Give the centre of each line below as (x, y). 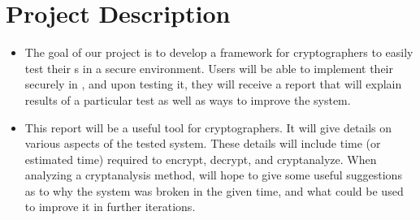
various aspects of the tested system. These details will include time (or (203, 143)
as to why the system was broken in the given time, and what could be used (214, 190)
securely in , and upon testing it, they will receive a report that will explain (213, 84)
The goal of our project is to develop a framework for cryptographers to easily (219, 52)
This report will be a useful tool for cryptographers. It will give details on (208, 127)
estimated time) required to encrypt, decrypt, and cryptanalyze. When (201, 159)
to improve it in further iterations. (110, 207)
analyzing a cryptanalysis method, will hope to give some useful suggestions (213, 175)
